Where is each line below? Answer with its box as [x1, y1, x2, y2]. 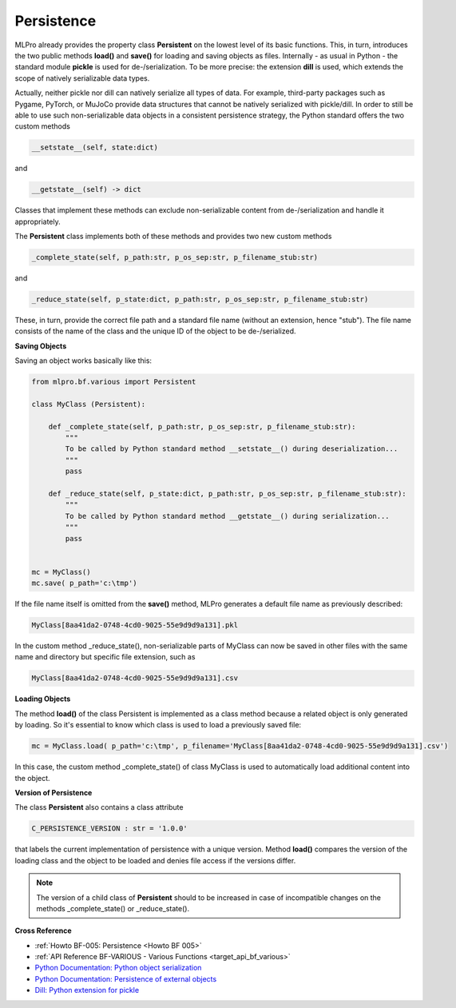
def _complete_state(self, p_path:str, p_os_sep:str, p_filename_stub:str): [48, 422, 356, 431]
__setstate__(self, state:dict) [31, 143, 159, 152]
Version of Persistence [14, 787, 93, 797]
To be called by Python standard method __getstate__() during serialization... [65, 512, 391, 520]
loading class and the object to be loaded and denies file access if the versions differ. [14, 855, 296, 865]
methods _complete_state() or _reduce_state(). [36, 903, 190, 913]
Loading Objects [14, 694, 71, 703]
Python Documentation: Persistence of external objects [34, 974, 217, 983]
